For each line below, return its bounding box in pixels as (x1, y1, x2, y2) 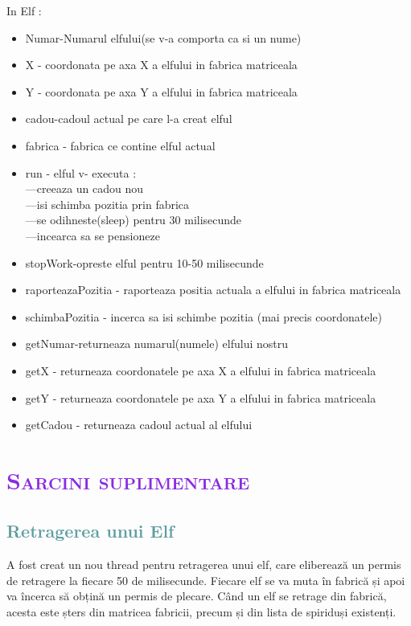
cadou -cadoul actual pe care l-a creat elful (25, 110, 232, 127)
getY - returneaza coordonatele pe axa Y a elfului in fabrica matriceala (25, 389, 376, 406)
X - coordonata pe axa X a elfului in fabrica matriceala (25, 56, 298, 73)
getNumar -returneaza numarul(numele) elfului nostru (25, 335, 289, 352)
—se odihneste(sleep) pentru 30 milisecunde (25, 211, 242, 228)
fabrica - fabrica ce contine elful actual (25, 137, 216, 153)
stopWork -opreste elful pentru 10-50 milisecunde (25, 254, 264, 271)
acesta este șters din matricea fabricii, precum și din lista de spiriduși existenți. (6, 603, 397, 620)
